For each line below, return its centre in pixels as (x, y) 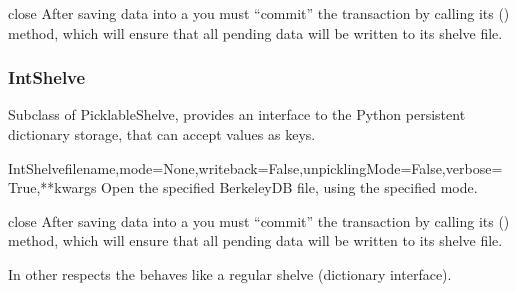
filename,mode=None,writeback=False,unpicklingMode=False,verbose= (283, 167)
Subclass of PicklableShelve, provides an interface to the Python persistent (237, 114)
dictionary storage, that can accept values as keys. (162, 134)
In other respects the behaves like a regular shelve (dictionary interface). (230, 273)
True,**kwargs (52, 187)
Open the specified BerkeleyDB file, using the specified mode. (289, 187)
